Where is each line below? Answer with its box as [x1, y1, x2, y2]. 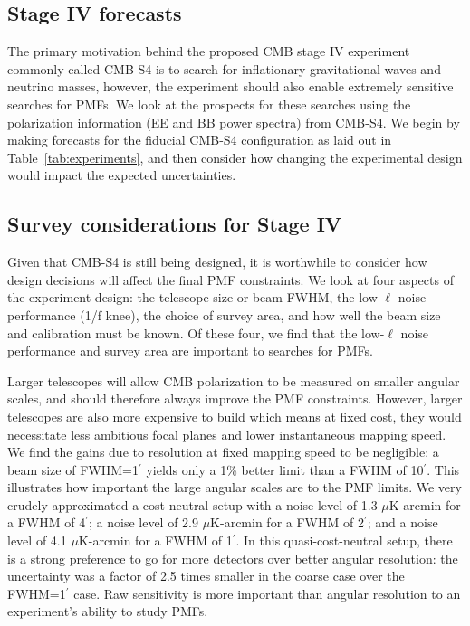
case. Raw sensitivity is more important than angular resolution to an [73, 583, 461, 602]
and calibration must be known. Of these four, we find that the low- [7, 323, 385, 342]
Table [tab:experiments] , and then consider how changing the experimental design [7, 147, 463, 166]
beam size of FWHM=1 [7, 460, 139, 479]
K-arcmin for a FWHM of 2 [210, 513, 364, 532]
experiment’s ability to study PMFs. [7, 602, 208, 621]
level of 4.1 [7, 531, 67, 550]
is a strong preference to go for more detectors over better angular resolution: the [7, 548, 458, 567]
